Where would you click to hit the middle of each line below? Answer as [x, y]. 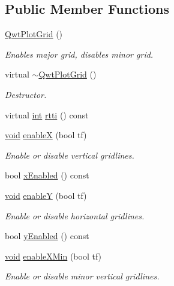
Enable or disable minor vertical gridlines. [82, 276]
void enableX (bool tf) [46, 135]
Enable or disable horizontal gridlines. [75, 215]
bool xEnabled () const [47, 175]
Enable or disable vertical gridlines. [70, 155]
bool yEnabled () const [47, 236]
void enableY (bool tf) [46, 195]
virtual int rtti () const [47, 114]
